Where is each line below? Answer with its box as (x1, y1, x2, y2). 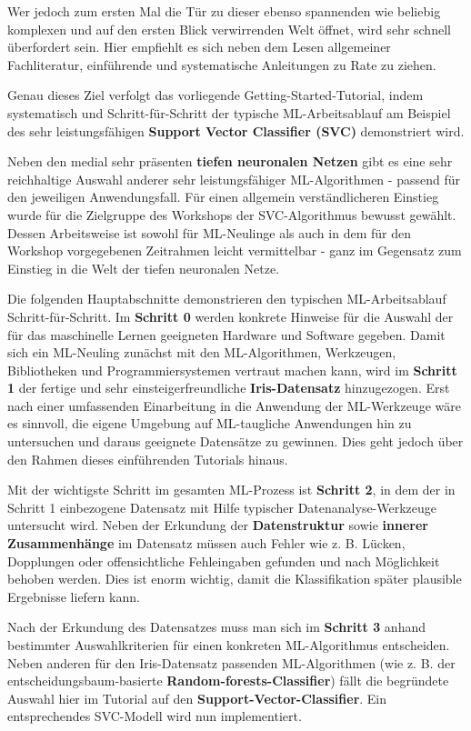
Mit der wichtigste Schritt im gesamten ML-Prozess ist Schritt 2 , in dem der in (7, 480, 456, 499)
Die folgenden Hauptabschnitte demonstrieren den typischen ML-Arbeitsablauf (7, 289, 446, 308)
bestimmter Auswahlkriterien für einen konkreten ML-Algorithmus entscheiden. (7, 636, 450, 654)
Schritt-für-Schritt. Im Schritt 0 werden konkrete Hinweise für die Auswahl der (7, 306, 454, 325)
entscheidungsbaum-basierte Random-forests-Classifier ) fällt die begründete (7, 671, 449, 690)
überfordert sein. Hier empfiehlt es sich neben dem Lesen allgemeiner (7, 37, 391, 56)
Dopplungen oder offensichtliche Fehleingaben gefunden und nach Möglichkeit (7, 551, 440, 570)
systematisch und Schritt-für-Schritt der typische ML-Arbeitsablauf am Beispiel (7, 103, 451, 122)
